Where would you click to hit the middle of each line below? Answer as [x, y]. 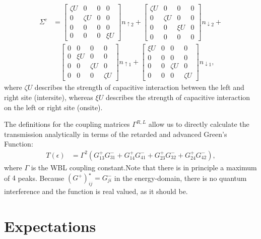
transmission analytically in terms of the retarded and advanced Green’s [116, 134]
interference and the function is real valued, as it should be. [96, 191]
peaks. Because [41, 177]
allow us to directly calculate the [199, 124]
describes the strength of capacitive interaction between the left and [139, 87]
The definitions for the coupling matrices [67, 124]
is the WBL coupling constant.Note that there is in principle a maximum [144, 167]
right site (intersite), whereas [49, 97]
